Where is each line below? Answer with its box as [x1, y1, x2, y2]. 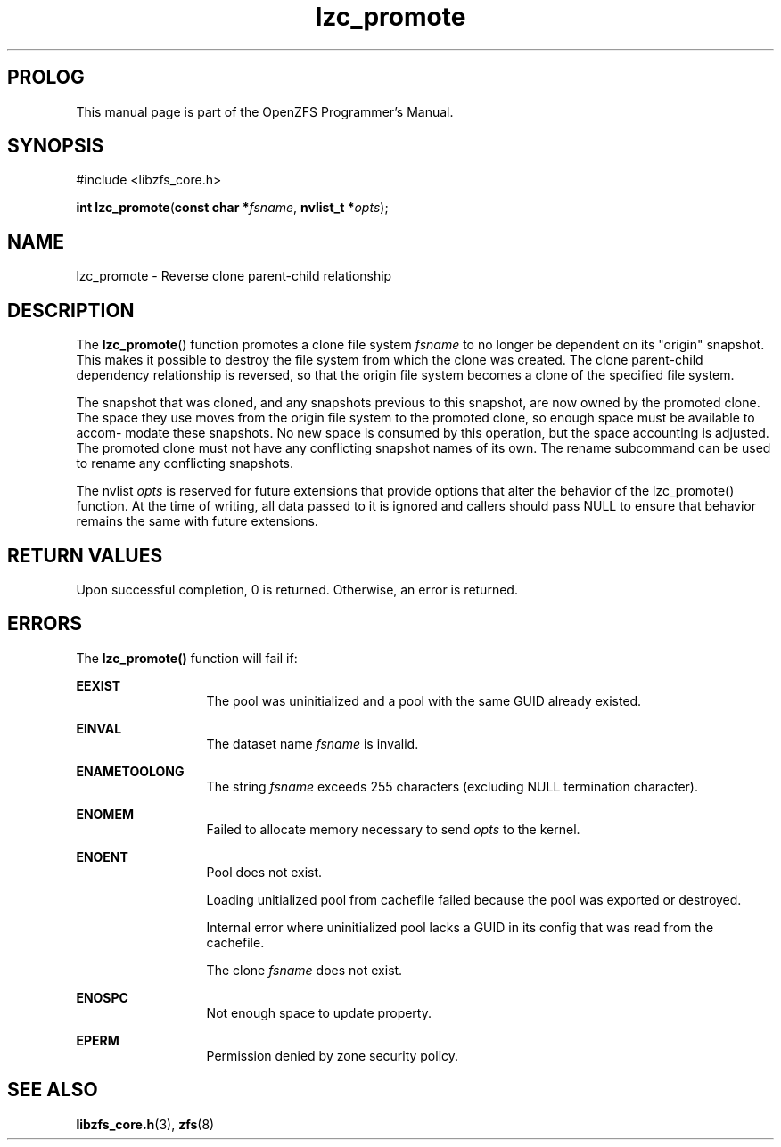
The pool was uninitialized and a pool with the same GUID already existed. [206, 692, 642, 709]
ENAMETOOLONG [76, 763, 185, 779]
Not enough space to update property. [206, 1004, 432, 1020]
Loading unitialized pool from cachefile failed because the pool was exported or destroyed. [206, 891, 742, 907]
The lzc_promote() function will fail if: [76, 650, 298, 666]
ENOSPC [76, 989, 128, 1005]
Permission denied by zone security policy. [206, 1047, 459, 1063]
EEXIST [76, 677, 121, 693]
